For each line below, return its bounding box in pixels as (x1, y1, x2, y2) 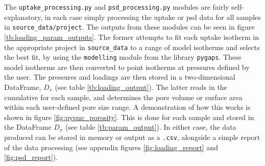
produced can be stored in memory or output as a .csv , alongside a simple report (4, 131, 260, 142)
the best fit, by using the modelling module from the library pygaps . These (4, 52, 242, 62)
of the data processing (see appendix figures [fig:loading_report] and (4, 141, 218, 152)
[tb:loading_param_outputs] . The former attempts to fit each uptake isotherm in (4, 31, 259, 42)
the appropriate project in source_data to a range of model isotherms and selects (4, 41, 260, 52)
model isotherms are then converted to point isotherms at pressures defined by (4, 61, 250, 72)
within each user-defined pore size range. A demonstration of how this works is (4, 102, 251, 112)
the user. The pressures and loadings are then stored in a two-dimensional (4, 72, 235, 82)
